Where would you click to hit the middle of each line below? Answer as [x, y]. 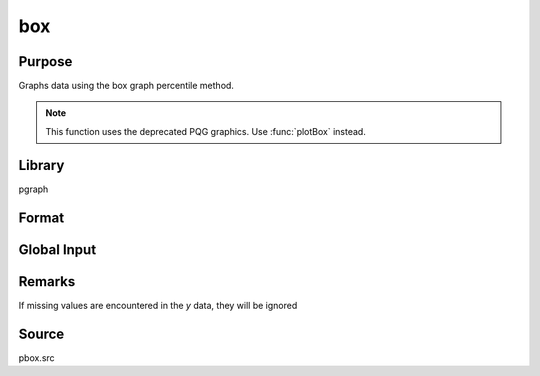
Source [41, 333]
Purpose [45, 61]
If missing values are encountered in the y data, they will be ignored [158, 305]
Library [41, 165]
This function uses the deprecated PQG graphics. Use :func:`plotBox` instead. [206, 131]
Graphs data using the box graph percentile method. [126, 86]
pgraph [33, 189]
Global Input [57, 249]
